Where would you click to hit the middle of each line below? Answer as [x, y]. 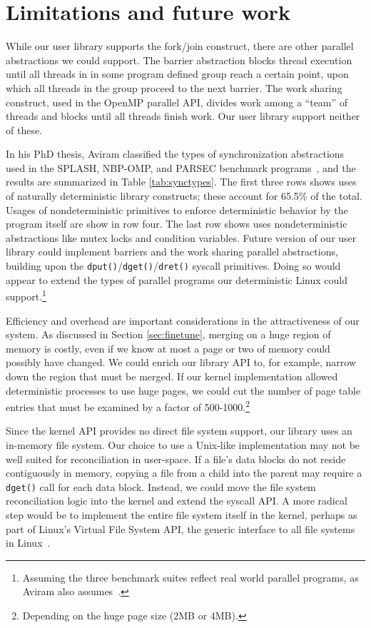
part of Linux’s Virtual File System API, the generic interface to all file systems [181, 528]
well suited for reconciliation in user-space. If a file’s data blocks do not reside [176, 459]
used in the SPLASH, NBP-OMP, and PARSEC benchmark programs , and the [181, 167]
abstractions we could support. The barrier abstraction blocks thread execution [179, 60]
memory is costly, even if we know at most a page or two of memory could [168, 348]
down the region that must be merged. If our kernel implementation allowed [172, 376]
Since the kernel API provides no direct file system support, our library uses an [179, 431]
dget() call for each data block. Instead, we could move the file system [161, 486]
